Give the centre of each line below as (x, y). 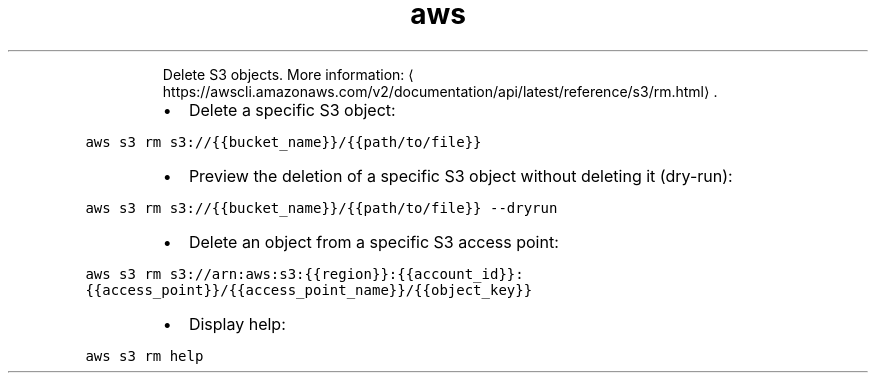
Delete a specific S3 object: (292, 109)
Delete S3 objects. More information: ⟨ (288, 74)
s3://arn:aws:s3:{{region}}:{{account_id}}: (346, 273)
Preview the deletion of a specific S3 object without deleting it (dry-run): (460, 175)
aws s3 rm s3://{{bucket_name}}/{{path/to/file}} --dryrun (321, 207)
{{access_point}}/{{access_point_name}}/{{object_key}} (309, 289)
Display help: (237, 323)
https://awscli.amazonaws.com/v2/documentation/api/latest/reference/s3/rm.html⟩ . (440, 91)
